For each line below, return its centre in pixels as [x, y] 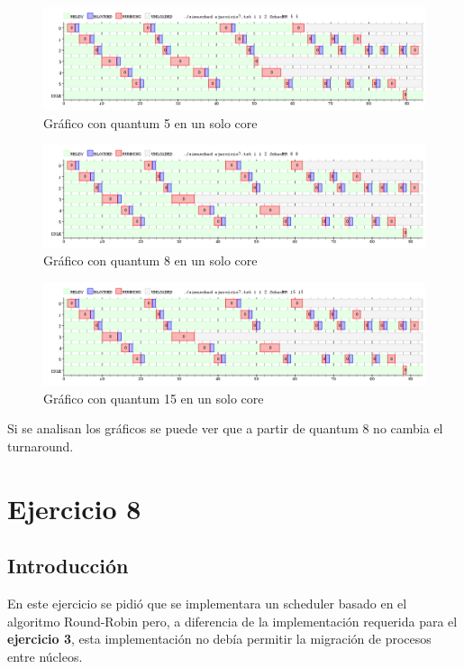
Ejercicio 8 [74, 508]
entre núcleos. [45, 656]
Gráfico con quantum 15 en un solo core [154, 398]
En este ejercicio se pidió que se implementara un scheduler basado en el [207, 604]
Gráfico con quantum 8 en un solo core [150, 260]
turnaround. [41, 446]
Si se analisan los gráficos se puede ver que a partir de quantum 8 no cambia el [225, 428]
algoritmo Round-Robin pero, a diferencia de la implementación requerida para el [232, 621]
